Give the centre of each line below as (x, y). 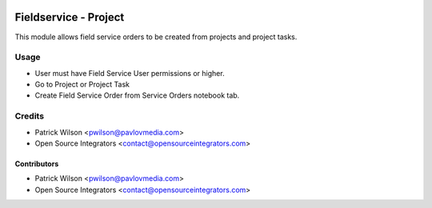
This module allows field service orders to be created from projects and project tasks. (156, 37)
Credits (29, 116)
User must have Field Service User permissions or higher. (130, 73)
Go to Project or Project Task (82, 85)
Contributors (37, 163)
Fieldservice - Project (70, 17)
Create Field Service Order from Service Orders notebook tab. (137, 95)
